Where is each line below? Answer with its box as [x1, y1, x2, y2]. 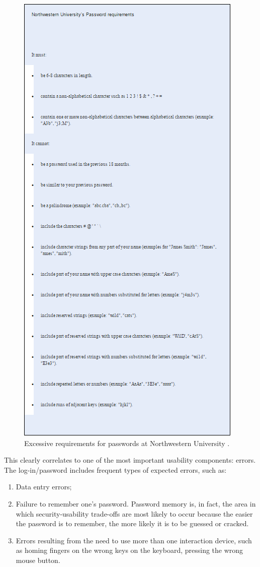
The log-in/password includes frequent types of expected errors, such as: [4, 464, 227, 475]
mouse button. [16, 554, 60, 565]
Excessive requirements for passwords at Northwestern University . [24, 437, 230, 448]
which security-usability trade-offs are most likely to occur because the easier [16, 508, 253, 519]
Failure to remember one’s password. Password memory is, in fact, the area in [16, 498, 256, 509]
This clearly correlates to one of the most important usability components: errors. [4, 455, 256, 465]
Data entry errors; [16, 481, 72, 492]
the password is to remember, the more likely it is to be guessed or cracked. [16, 518, 249, 529]
